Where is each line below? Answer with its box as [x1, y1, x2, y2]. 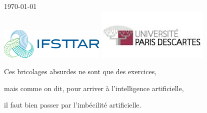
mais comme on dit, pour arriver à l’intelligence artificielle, [4, 83, 184, 93]
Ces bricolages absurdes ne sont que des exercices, [4, 66, 157, 77]
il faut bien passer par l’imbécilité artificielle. [4, 100, 141, 110]
